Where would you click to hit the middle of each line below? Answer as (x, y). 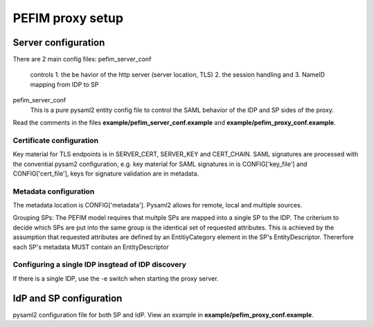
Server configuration (59, 43)
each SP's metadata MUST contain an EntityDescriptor (91, 247)
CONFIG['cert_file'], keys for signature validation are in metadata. (106, 174)
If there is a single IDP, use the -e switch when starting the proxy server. (116, 278)
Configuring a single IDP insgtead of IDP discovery (100, 265)
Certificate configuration (56, 140)
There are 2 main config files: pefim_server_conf (82, 59)
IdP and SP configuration (68, 298)
